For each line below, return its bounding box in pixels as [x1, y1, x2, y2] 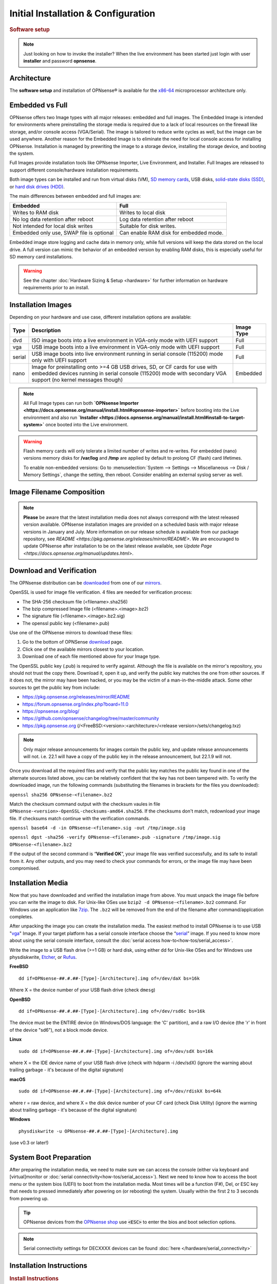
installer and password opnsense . [23, 58, 97, 64]
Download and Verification [9, 566, 97, 575]
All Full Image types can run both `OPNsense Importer [23, 400, 139, 406]
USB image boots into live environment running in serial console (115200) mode [31, 350, 223, 357]
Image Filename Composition [9, 487, 105, 496]
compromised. [9, 865, 41, 872]
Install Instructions [9, 1275, 59, 1282]
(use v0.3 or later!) [9, 1140, 49, 1146]
